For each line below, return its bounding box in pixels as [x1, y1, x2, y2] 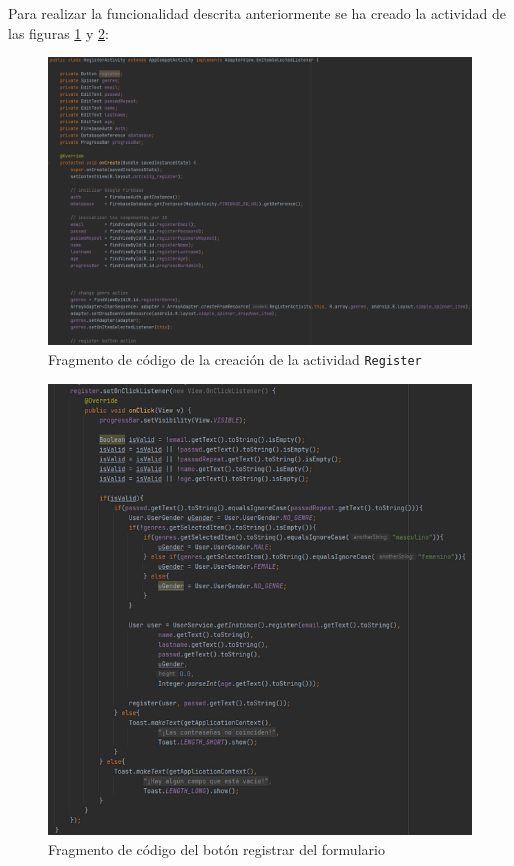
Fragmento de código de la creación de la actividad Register [48, 348, 422, 369]
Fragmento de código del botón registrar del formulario [48, 838, 385, 859]
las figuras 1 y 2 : [8, 22, 109, 43]
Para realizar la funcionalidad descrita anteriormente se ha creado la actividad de [8, 3, 507, 23]
